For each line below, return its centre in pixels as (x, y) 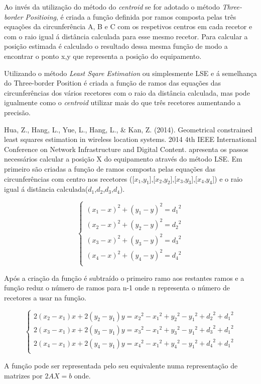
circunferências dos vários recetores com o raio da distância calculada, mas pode (127, 92)
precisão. (18, 112)
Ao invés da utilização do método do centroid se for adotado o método (112, 7)
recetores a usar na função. (45, 297)
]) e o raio (228, 178)
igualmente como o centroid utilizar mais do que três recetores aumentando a (122, 102)
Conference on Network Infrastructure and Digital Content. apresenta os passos (126, 149)
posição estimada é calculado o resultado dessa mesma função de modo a (116, 46)
